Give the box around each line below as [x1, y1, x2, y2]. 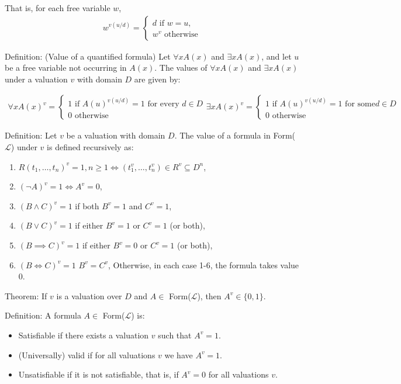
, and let [261, 50, 292, 62]
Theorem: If [5, 289, 47, 302]
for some [345, 100, 375, 109]
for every [147, 100, 179, 109]
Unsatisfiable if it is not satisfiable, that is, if [18, 368, 179, 380]
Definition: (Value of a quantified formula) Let [5, 50, 171, 62]
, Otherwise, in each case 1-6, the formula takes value [108, 258, 299, 271]
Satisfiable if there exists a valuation [18, 328, 149, 341]
